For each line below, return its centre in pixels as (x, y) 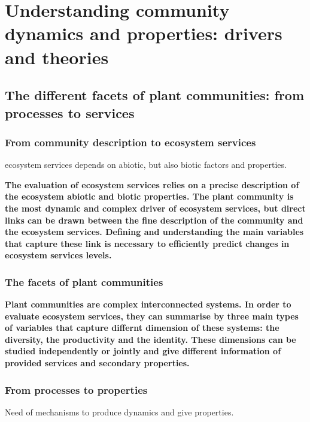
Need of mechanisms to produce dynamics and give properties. (119, 412)
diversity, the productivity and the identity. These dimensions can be (151, 339)
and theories (57, 57)
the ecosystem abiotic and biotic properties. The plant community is (149, 196)
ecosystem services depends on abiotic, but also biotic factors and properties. (146, 165)
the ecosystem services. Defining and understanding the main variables (154, 232)
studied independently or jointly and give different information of (143, 351)
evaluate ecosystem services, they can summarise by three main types (152, 316)
